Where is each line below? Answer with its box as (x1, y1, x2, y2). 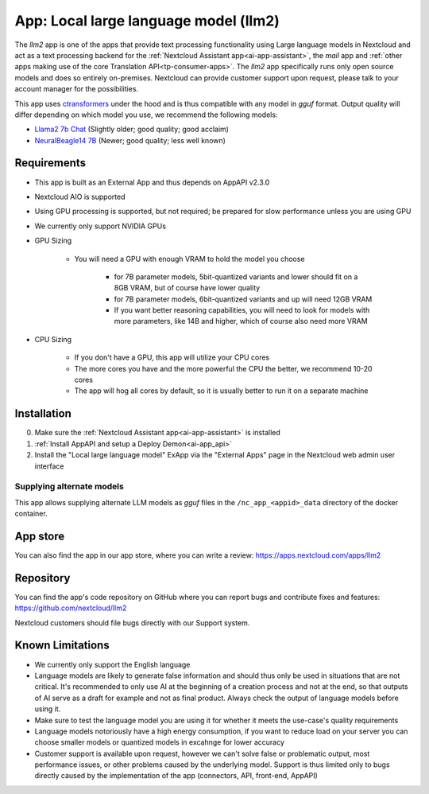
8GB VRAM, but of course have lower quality (114, 283, 261, 293)
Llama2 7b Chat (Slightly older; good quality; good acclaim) (34, 124, 230, 134)
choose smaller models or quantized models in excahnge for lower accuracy (34, 738, 285, 747)
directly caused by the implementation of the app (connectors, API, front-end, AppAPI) (34, 771, 318, 780)
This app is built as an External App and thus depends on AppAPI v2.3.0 (34, 177, 270, 187)
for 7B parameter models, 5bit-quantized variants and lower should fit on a (114, 271, 358, 282)
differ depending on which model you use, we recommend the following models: (14, 110, 278, 119)
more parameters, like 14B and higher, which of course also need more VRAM (114, 317, 369, 326)
